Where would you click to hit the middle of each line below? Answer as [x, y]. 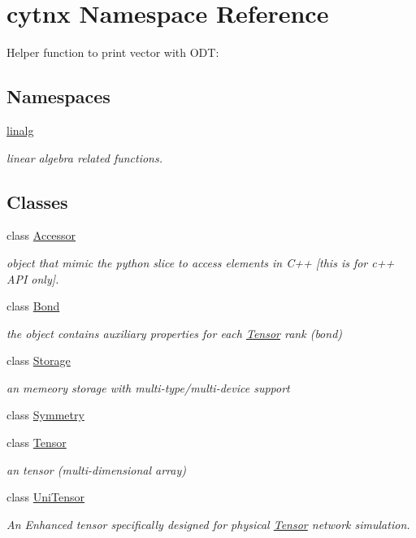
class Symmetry [45, 415]
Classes [37, 201]
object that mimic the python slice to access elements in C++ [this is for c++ [201, 262]
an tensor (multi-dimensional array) [96, 469]
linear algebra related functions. [84, 157]
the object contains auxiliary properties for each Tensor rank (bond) [175, 333]
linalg [20, 130]
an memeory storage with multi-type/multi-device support [148, 387]
